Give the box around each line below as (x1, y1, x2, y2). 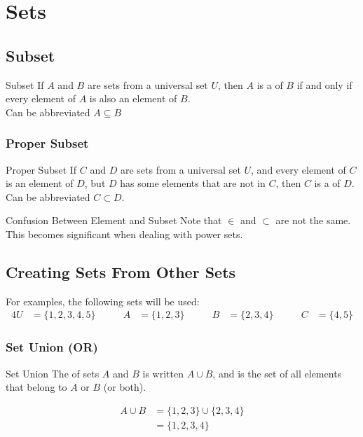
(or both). (103, 380, 146, 394)
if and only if (296, 77, 352, 92)
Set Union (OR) (6, 338, 98, 356)
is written (142, 366, 184, 380)
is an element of (6, 176, 74, 190)
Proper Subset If (6, 162, 77, 176)
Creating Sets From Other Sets (6, 261, 236, 282)
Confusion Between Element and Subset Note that (6, 213, 222, 228)
